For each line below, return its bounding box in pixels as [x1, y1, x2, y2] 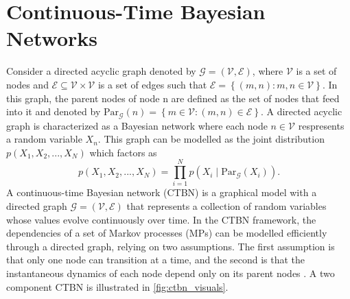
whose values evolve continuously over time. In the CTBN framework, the [6, 212, 316, 226]
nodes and [6, 77, 49, 91]
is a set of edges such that [97, 77, 207, 91]
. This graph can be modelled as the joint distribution [97, 132, 325, 146]
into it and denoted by [6, 104, 101, 119]
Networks [6, 24, 98, 52]
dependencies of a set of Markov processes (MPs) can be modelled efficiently [6, 226, 327, 240]
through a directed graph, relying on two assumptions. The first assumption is [6, 239, 335, 253]
